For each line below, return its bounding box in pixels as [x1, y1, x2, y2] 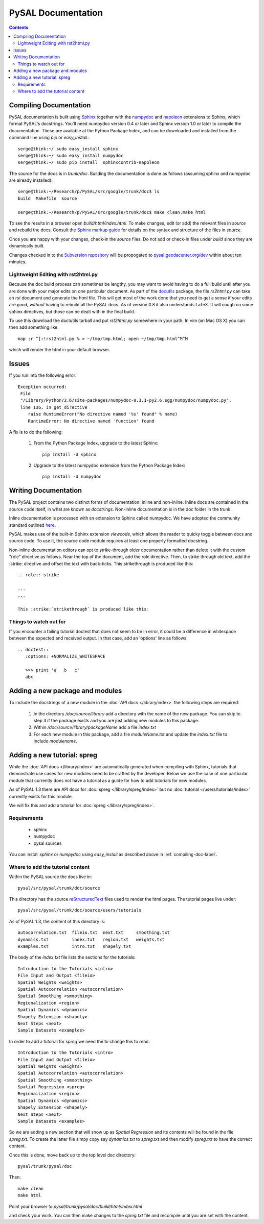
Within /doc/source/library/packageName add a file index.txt [33, 724, 156, 730]
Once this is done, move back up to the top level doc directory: [9, 1152, 136, 1158]
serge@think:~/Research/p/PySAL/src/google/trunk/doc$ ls [18, 189, 160, 195]
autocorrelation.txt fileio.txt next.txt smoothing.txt [18, 930, 170, 935]
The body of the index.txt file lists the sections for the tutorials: [9, 955, 136, 960]
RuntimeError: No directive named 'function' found [27, 418, 154, 424]
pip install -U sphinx [42, 451, 97, 457]
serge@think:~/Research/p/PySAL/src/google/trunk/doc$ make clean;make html [18, 209, 206, 215]
